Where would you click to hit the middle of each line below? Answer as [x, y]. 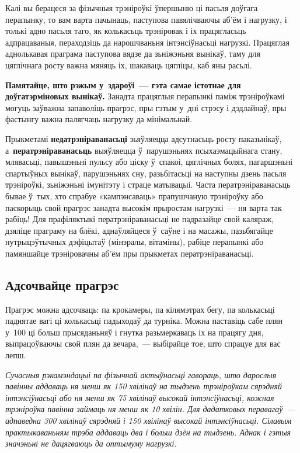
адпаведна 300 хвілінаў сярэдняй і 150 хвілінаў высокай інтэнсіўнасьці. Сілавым [149, 421]
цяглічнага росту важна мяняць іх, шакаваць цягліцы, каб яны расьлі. [129, 65]
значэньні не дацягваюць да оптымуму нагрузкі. [91, 443]
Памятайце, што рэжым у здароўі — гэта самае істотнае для [123, 84]
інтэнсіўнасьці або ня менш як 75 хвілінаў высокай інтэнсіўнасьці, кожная [140, 397]
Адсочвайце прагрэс [62, 284]
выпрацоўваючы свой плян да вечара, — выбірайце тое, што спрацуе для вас [143, 343]
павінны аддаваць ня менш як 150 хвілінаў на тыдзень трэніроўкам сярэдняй [144, 386]
